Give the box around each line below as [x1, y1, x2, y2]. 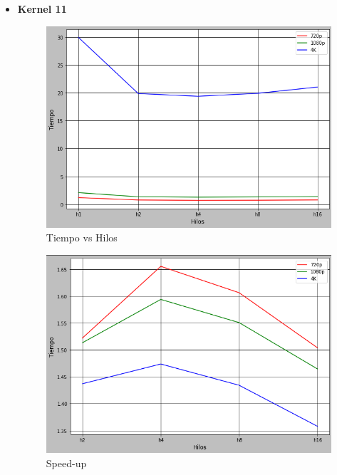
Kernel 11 [17, 1, 67, 16]
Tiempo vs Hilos [46, 230, 118, 245]
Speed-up [46, 455, 87, 470]
